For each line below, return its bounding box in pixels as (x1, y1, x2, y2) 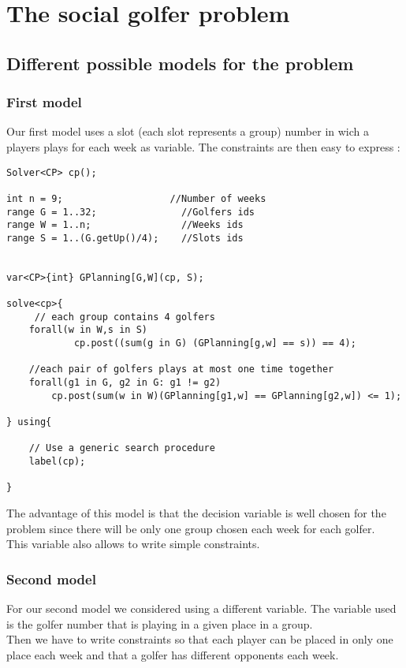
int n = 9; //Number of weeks (6, 192, 266, 204)
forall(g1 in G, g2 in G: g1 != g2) (28, 377, 222, 389)
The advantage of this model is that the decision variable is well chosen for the (6, 504, 386, 521)
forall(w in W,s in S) (28, 324, 147, 336)
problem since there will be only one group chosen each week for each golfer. (6, 520, 375, 536)
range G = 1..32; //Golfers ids (6, 206, 255, 218)
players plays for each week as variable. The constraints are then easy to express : (6, 138, 400, 155)
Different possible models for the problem (6, 50, 354, 75)
